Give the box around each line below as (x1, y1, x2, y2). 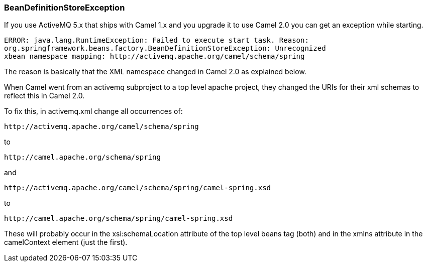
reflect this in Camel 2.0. (4, 91, 85, 100)
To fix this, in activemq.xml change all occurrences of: (4, 107, 183, 116)
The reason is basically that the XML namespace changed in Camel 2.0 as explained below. (4, 67, 306, 76)
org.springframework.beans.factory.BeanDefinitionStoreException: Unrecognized (4, 44, 326, 53)
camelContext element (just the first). (4, 238, 128, 247)
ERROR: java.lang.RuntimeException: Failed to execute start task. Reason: (4, 36, 309, 45)
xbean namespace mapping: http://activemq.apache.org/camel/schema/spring (4, 52, 305, 61)
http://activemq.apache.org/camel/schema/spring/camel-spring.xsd (4, 184, 271, 192)
